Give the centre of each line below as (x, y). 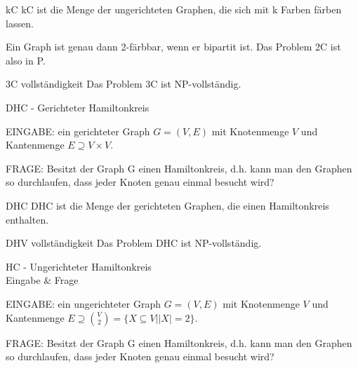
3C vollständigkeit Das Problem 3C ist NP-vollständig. (124, 84)
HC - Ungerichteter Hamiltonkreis (79, 266)
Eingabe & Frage (42, 280)
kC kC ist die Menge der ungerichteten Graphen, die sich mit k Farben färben (174, 9)
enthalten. (27, 219)
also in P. (26, 60)
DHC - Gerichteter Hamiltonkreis (78, 107)
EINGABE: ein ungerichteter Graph (84, 303)
